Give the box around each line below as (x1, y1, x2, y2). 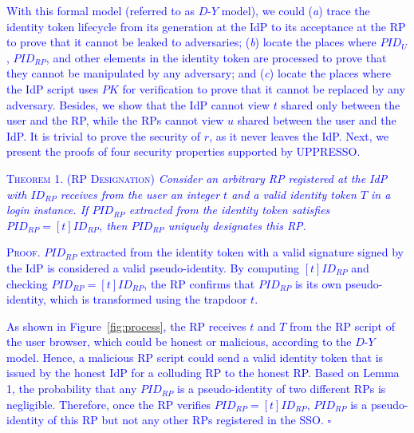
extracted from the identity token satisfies (128, 201, 330, 218)
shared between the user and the (237, 112, 396, 129)
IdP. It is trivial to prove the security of (6, 127, 201, 144)
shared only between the (281, 96, 400, 113)
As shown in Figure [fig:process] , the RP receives (6, 317, 246, 334)
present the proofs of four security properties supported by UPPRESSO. (6, 143, 361, 160)
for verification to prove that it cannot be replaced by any (122, 80, 405, 97)
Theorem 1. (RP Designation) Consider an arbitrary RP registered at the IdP (6, 169, 388, 186)
